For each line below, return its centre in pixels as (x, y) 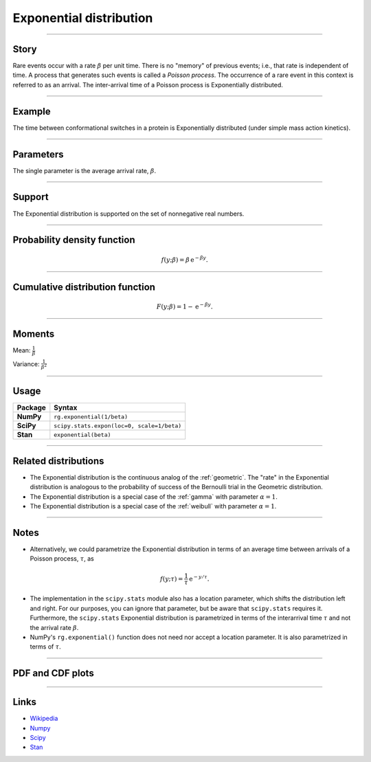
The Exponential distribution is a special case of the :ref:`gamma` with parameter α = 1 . (154, 496)
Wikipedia (44, 719)
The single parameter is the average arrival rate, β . (85, 170)
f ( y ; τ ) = (171, 579)
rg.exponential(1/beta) (91, 417)
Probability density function (74, 240)
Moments (34, 334)
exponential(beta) (82, 435)
